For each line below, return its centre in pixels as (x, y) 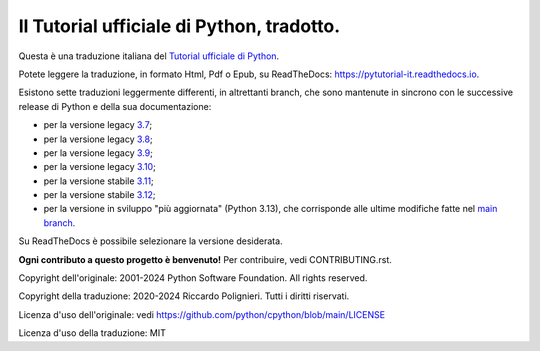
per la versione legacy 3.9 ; (98, 152)
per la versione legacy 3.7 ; (98, 125)
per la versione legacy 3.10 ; (100, 167)
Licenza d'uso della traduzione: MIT (92, 333)
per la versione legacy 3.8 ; (98, 139)
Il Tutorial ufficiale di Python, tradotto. (179, 26)
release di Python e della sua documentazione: (115, 106)
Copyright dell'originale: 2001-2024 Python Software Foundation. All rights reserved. (193, 278)
